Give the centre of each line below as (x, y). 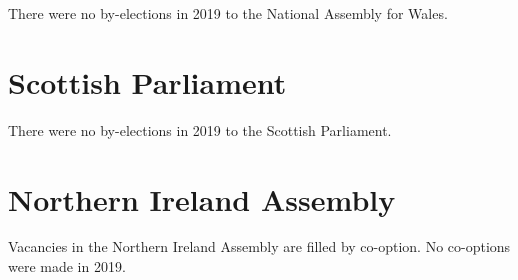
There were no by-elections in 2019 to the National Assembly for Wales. (228, 13)
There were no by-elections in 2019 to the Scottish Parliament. (200, 129)
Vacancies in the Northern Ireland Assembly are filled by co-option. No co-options (259, 246)
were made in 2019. (67, 266)
